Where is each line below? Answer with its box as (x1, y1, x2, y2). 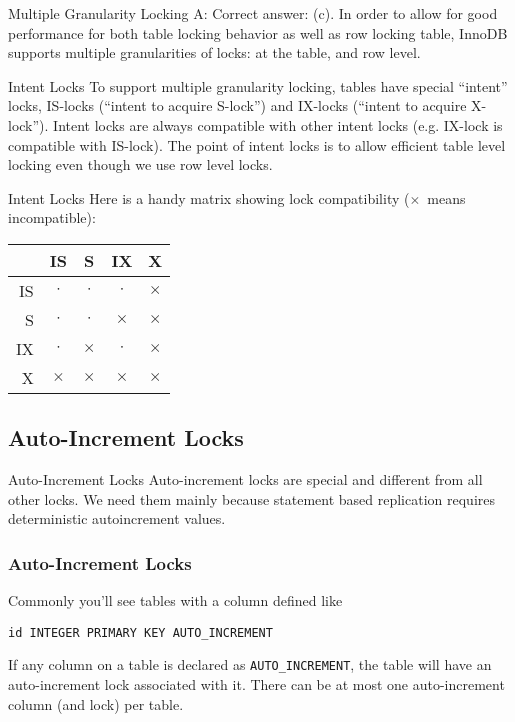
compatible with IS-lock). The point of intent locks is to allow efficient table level (8, 134, 506, 155)
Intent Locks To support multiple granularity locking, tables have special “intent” (8, 75, 508, 96)
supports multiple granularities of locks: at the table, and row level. (8, 42, 421, 63)
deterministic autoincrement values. (8, 508, 226, 529)
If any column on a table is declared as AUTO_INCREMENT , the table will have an (8, 654, 492, 675)
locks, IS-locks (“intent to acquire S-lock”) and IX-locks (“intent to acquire (8, 95, 467, 116)
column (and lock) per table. (8, 693, 184, 714)
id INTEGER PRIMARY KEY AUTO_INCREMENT (8, 625, 273, 640)
